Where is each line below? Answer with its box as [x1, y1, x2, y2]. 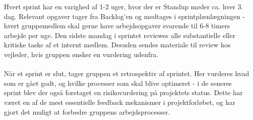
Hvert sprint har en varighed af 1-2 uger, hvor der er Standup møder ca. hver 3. [4, 1, 243, 11]
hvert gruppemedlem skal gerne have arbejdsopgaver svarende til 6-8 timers [4, 20, 230, 31]
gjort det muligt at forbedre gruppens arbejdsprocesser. [4, 106, 170, 117]
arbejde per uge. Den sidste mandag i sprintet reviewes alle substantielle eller [4, 30, 235, 40]
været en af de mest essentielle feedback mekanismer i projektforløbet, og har [4, 97, 235, 107]
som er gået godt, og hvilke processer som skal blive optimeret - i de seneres [4, 78, 232, 88]
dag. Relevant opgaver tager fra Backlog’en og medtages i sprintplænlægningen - [4, 11, 245, 21]
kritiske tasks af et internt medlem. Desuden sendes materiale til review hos [4, 40, 231, 50]
